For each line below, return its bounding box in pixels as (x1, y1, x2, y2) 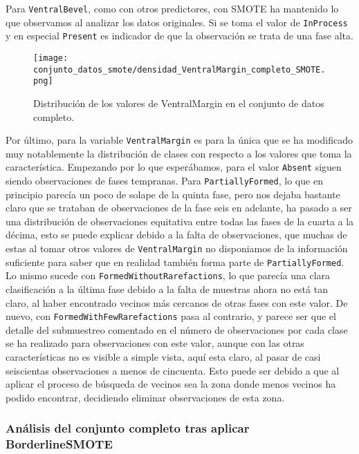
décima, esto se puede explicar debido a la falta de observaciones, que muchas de (6, 227, 347, 242)
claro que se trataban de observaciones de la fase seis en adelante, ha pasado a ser (6, 200, 352, 215)
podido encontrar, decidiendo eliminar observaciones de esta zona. (6, 390, 285, 404)
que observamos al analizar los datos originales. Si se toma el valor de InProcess (6, 15, 348, 29)
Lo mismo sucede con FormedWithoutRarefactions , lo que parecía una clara (6, 268, 331, 283)
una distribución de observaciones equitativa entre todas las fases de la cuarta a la (6, 214, 354, 228)
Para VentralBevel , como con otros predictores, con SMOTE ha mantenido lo (6, 1, 339, 15)
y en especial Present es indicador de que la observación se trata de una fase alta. (6, 28, 353, 43)
